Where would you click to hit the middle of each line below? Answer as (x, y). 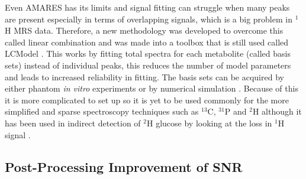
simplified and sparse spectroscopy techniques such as (102, 111)
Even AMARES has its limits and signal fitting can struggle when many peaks (147, 7)
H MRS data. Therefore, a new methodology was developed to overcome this (144, 30)
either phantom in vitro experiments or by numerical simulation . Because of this (152, 88)
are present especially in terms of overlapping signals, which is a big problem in (149, 19)
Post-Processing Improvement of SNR (124, 166)
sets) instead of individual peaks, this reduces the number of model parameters (148, 65)
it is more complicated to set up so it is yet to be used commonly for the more (147, 100)
